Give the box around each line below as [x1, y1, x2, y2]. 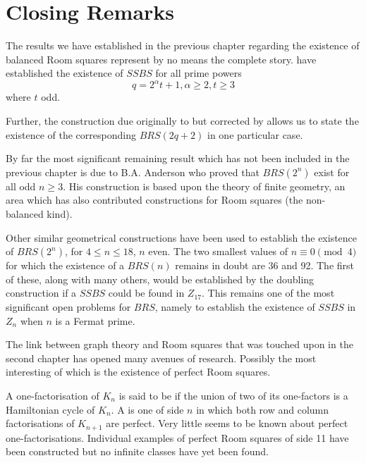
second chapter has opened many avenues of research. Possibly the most [6, 350, 317, 365]
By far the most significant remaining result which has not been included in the [6, 151, 350, 166]
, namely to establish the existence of [154, 299, 315, 314]
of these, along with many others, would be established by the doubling [6, 271, 315, 286]
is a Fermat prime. [55, 313, 135, 328]
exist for [314, 164, 350, 179]
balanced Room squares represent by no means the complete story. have [6, 51, 317, 66]
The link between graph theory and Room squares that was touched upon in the [6, 337, 353, 352]
